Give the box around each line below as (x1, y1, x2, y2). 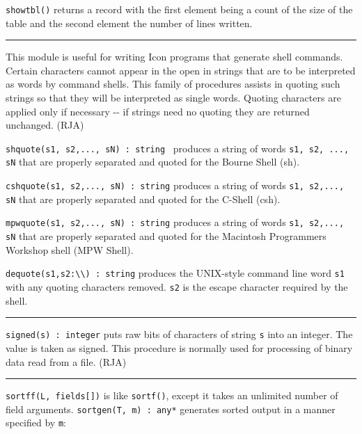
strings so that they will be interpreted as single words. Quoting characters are (6, 90, 341, 105)
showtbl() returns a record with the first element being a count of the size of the (6, 2, 353, 16)
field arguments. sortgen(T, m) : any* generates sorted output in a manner (6, 401, 336, 416)
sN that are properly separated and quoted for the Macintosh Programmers (6, 229, 326, 243)
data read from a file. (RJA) (6, 354, 127, 369)
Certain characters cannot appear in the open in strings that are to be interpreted (6, 63, 356, 77)
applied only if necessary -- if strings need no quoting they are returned (6, 104, 310, 118)
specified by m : (6, 415, 66, 430)
